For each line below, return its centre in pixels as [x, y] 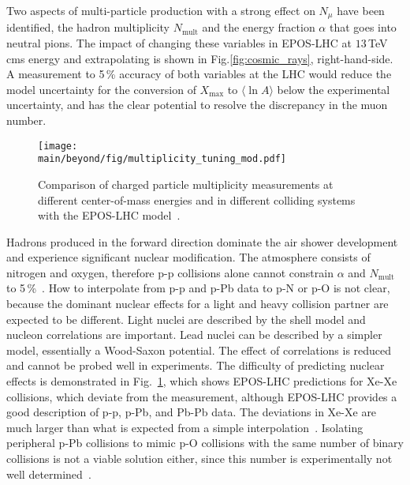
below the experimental [334, 89]
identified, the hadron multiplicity [88, 27]
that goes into [363, 27]
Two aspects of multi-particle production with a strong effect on [161, 10]
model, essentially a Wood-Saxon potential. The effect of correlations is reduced [199, 350]
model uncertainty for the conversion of [101, 89]
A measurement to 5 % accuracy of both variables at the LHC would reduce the [199, 74]
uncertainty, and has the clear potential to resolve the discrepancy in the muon [197, 105]
